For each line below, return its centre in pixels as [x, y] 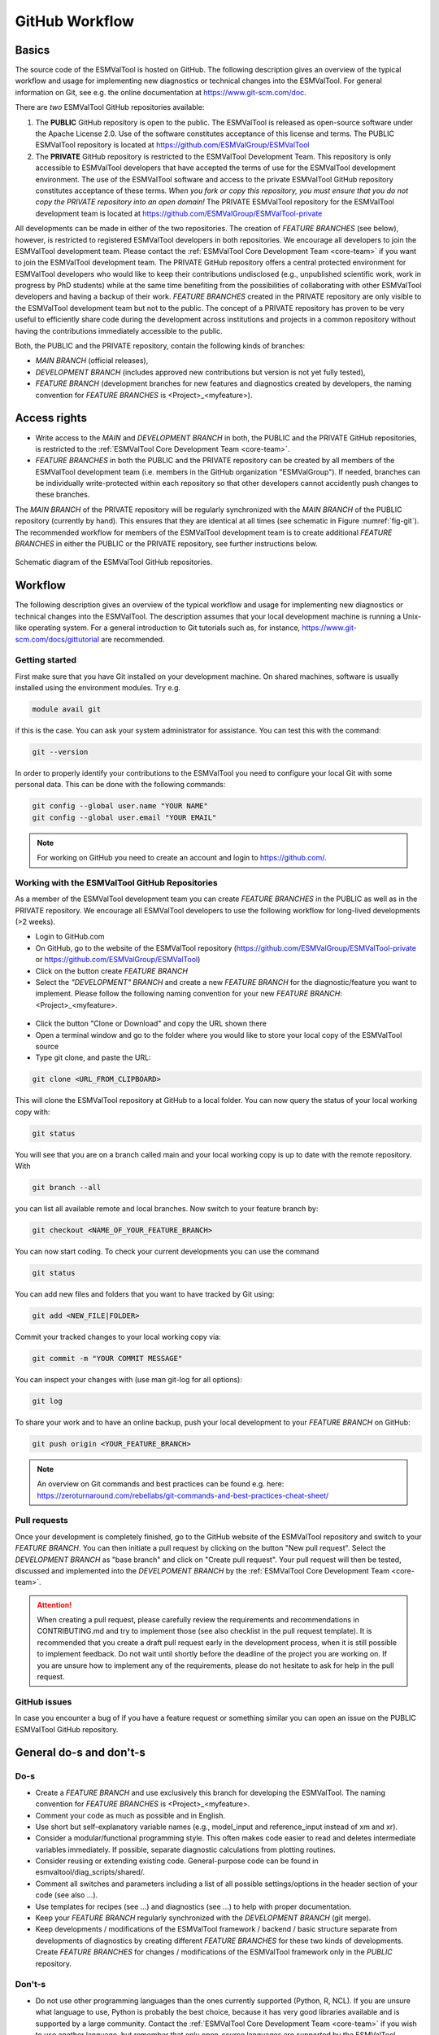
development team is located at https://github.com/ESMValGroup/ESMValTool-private [179, 213]
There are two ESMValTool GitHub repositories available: [110, 107]
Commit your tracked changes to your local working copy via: [118, 1337]
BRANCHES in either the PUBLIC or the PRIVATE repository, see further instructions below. [167, 544]
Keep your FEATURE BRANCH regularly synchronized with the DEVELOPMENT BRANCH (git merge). [203, 1918]
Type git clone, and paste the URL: [93, 1057]
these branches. [63, 495]
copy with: [33, 1112]
